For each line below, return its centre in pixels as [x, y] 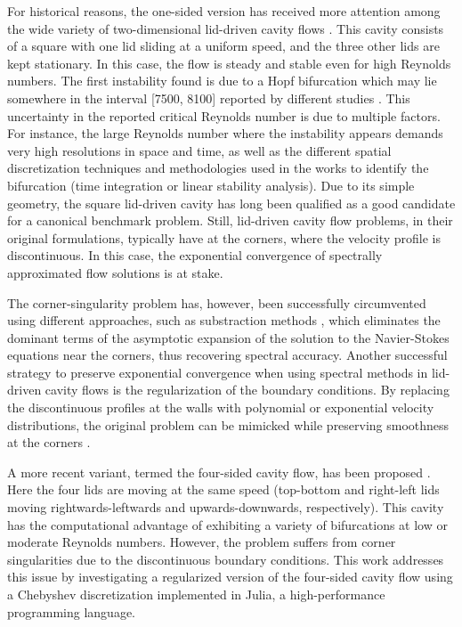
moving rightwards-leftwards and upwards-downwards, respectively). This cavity [226, 507]
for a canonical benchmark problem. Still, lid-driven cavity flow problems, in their [230, 220]
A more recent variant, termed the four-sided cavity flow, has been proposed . [219, 472]
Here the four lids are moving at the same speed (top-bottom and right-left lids [223, 489]
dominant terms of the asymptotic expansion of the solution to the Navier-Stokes [228, 337]
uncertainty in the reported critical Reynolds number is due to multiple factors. [224, 115]
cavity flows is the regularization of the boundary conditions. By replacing [247, 390]
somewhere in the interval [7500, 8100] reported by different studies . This [209, 98]
